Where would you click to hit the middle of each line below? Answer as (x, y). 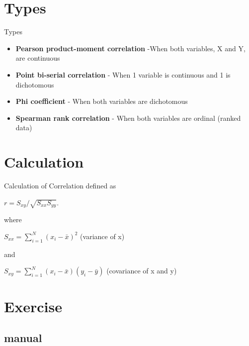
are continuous (38, 58)
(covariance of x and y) (142, 271)
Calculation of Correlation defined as (60, 185)
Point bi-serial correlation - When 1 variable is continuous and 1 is (123, 74)
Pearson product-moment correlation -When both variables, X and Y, (130, 48)
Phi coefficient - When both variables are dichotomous (102, 101)
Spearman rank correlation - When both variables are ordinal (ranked (128, 118)
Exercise (33, 306)
